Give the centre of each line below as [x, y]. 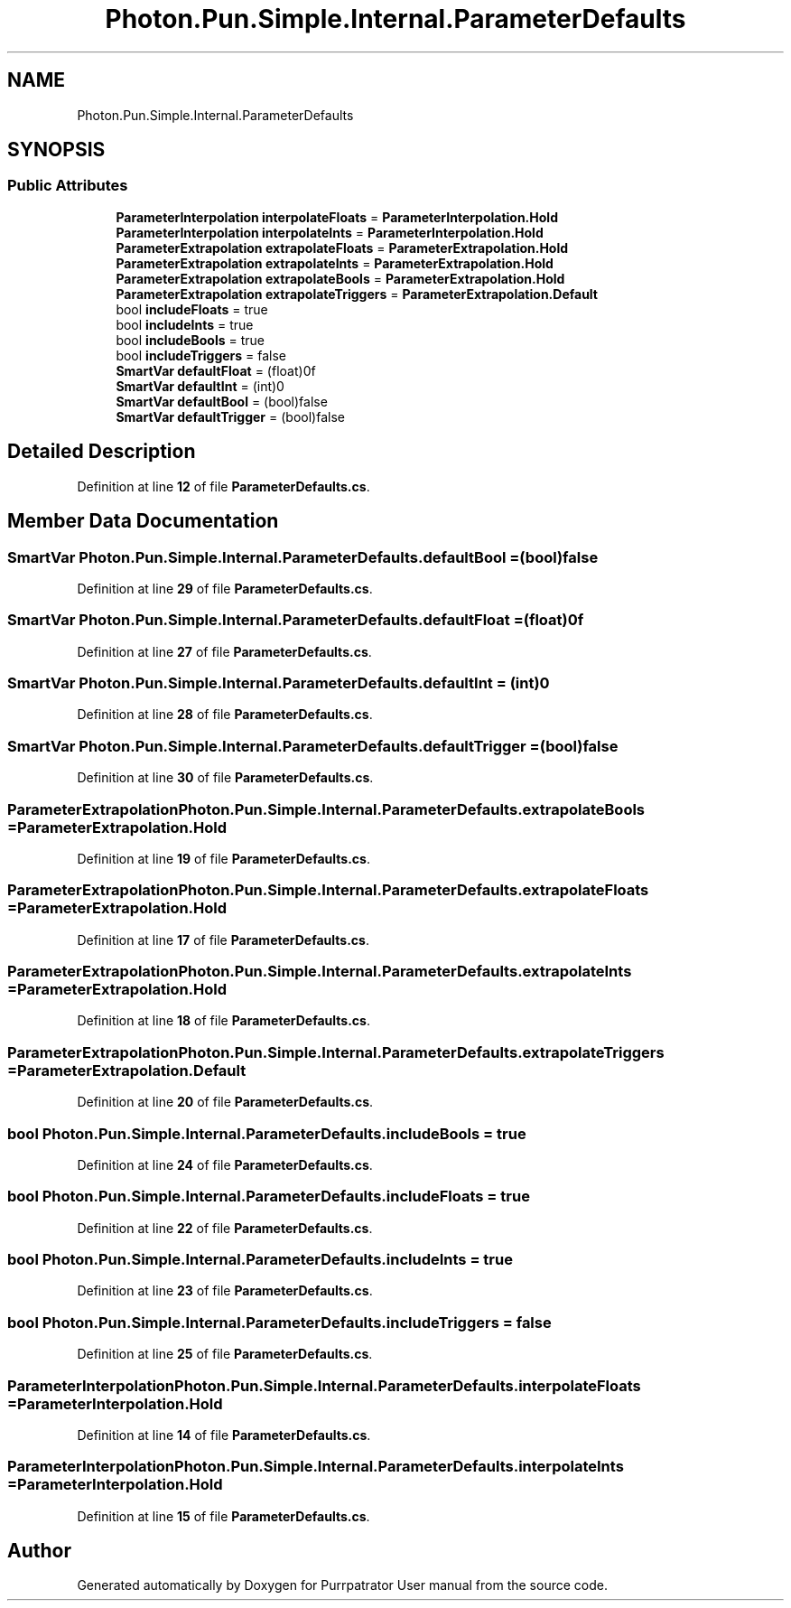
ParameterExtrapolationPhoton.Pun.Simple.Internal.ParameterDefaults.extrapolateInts [320, 971]
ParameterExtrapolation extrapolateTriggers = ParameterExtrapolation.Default [357, 294]
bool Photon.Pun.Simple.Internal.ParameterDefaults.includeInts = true [260, 1259]
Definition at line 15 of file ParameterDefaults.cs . [223, 1516]
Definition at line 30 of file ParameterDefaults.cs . [225, 778]
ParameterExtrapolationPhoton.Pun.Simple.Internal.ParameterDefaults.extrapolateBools [326, 809]
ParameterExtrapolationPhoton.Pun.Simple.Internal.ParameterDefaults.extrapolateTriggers [336, 1052]
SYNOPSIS [56, 150]
